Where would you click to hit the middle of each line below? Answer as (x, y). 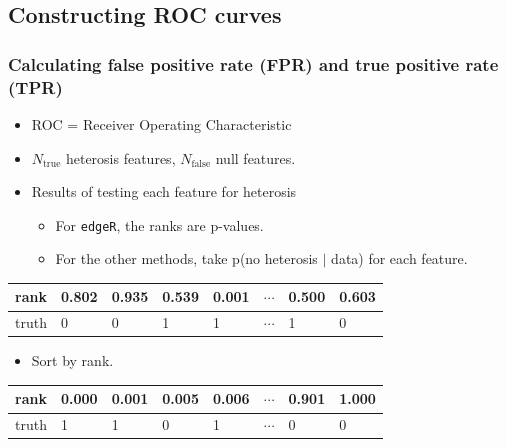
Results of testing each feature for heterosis (164, 191)
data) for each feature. (399, 258)
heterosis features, (120, 157)
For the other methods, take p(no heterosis (186, 258)
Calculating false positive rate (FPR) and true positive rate (253, 63)
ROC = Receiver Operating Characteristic (161, 123)
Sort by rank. (72, 360)
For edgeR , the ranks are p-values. (159, 224)
